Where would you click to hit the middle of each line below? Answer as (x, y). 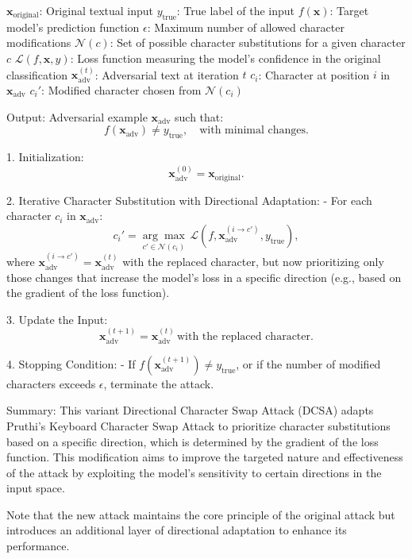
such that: (199, 116)
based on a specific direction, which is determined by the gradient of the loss (193, 441)
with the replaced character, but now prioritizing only (253, 262)
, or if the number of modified (308, 363)
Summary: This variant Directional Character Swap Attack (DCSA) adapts (190, 410)
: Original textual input (96, 10)
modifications (39, 42)
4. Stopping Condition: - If (71, 363)
